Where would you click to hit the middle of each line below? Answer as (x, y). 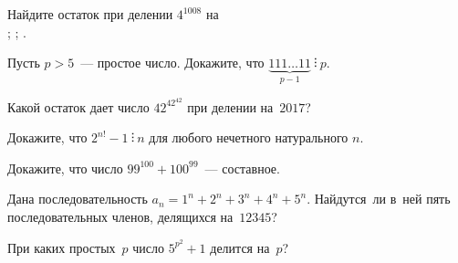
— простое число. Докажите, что (172, 63)
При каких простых (62, 247)
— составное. (242, 168)
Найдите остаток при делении (90, 14)
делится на (240, 247)
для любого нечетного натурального (249, 137)
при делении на (230, 106)
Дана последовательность (78, 199)
